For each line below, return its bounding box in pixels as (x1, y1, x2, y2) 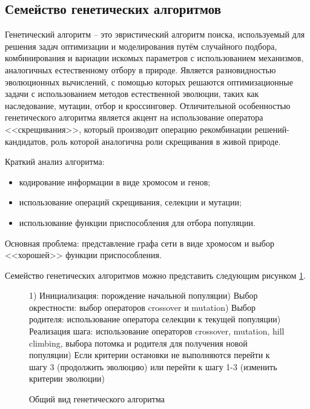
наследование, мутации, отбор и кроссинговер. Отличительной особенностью (5, 99, 291, 111)
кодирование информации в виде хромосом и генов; (19, 175, 211, 188)
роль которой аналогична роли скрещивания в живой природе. (50, 135, 281, 147)
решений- (254, 122, 289, 135)
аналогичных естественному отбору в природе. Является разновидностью (5, 63, 276, 76)
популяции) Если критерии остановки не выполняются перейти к (29, 348, 270, 361)
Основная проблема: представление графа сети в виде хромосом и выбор (5, 236, 274, 249)
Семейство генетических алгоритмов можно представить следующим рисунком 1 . (5, 268, 306, 281)
